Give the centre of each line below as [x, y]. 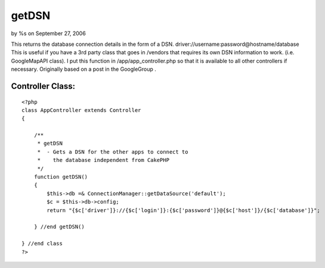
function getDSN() [61, 177]
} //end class [42, 244]
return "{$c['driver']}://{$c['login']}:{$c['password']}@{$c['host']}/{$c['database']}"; [183, 210]
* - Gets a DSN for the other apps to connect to [113, 152]
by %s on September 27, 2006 [48, 33]
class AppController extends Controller [81, 110]
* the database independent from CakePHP [103, 160]
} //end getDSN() [59, 227]
